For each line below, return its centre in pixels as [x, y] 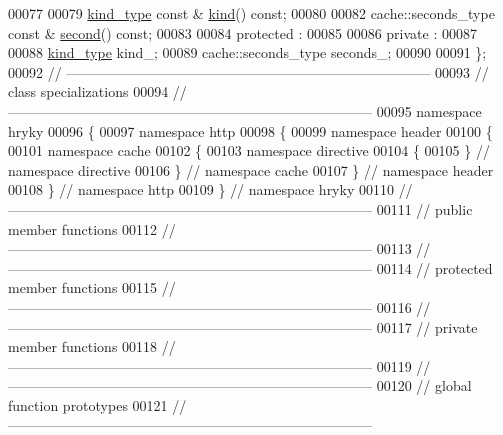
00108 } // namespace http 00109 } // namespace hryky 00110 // [210, 189]
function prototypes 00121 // [97, 404]
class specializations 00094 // [97, 91]
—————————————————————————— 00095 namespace [245, 110]
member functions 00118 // [92, 346]
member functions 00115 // [92, 287]
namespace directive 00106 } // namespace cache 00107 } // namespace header [251, 169]
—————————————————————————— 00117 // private [243, 326]
